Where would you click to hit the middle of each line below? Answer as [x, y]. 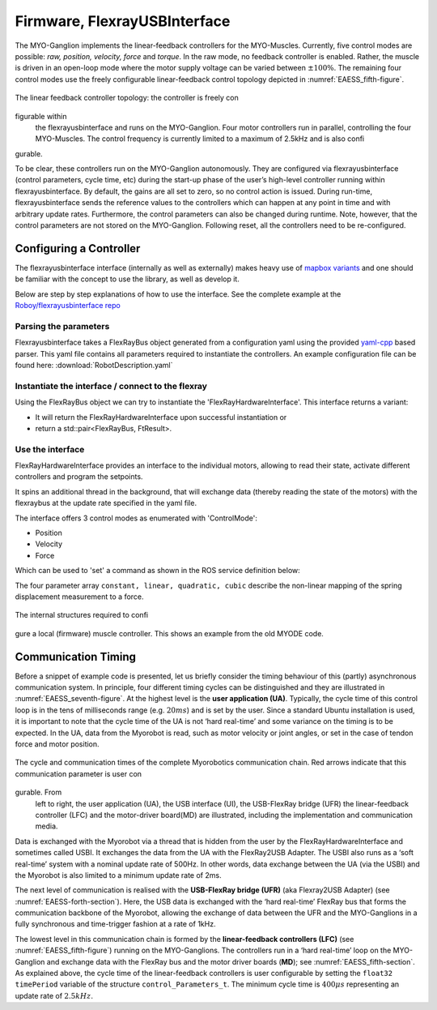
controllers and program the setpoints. [79, 477]
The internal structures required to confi [82, 615]
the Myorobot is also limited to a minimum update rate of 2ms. [118, 875]
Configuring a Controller [78, 248]
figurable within [41, 116]
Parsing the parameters [62, 326]
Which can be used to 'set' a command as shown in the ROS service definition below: [158, 571]
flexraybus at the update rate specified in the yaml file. [106, 503]
